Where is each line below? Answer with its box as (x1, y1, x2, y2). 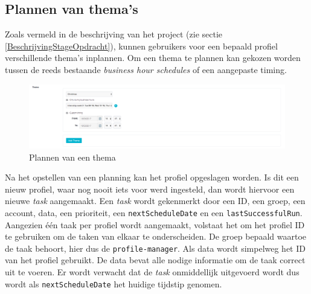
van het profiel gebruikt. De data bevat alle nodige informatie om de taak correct (5, 254, 306, 266)
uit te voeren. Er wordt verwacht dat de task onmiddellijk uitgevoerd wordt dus (5, 266, 300, 278)
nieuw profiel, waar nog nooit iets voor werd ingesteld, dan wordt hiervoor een (5, 182, 295, 195)
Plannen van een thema (29, 150, 116, 163)
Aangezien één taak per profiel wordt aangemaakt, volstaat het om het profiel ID (5, 218, 305, 231)
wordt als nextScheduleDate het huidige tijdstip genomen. (5, 277, 222, 290)
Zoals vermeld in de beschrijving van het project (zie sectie (5, 28, 223, 40)
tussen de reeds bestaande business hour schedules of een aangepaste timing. (5, 63, 287, 75)
